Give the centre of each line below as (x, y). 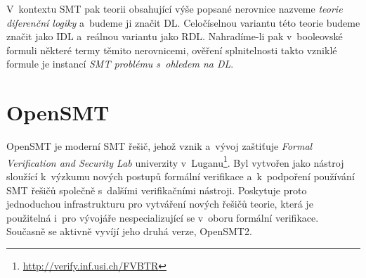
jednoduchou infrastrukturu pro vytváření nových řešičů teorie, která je (160, 204)
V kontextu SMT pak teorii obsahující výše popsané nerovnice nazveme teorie (175, 8)
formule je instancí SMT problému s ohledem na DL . (120, 64)
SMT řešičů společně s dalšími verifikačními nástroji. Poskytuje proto (157, 190)
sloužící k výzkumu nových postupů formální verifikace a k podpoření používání (181, 176)
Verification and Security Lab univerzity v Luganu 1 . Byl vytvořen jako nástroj (175, 161)
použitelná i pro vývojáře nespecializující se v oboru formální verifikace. (163, 217)
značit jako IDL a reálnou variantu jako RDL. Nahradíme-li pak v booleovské (175, 36)
